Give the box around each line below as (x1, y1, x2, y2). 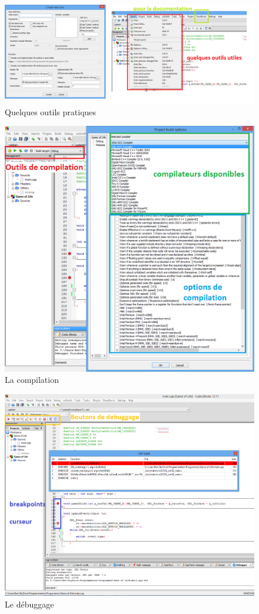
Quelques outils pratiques (5, 105, 97, 118)
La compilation (5, 373, 59, 386)
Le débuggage (5, 598, 54, 610)
